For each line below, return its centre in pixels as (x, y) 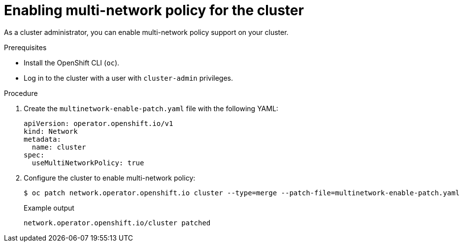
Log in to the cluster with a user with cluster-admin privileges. (129, 78)
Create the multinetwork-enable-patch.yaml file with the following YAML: (151, 108)
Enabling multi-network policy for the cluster (154, 10)
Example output (49, 208)
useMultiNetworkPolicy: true (88, 163)
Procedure (21, 93)
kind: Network (51, 131)
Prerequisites (25, 47)
